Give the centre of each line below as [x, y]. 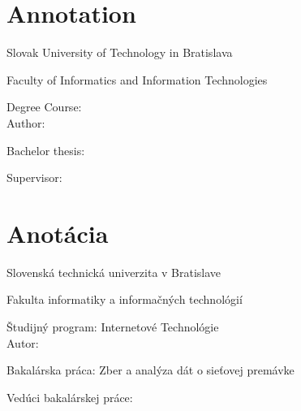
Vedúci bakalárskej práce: [70, 397]
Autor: [23, 342]
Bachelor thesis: [46, 150]
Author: [26, 122]
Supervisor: [34, 177]
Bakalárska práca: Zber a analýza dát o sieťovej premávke [150, 370]
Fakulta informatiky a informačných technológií [125, 299]
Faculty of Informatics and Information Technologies [137, 79]
